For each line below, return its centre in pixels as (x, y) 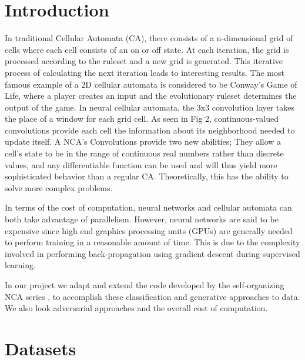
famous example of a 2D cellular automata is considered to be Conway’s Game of (151, 84)
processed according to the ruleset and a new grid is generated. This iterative (144, 61)
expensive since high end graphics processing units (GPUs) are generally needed (149, 230)
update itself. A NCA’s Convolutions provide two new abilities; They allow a (143, 141)
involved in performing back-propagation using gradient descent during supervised (152, 253)
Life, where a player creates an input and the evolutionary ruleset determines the (151, 96)
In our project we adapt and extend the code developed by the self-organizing (145, 285)
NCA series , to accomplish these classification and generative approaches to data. (152, 296)
